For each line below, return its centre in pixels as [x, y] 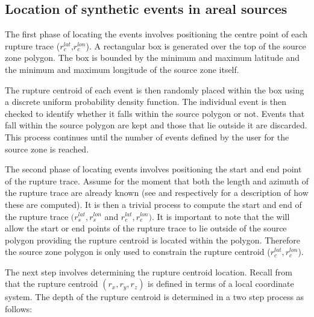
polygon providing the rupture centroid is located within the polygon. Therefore [152, 240]
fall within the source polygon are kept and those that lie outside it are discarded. [156, 125]
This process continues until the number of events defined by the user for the [147, 137]
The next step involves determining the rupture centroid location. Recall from [149, 271]
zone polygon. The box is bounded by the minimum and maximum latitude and [152, 58]
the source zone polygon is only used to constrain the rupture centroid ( [138, 252]
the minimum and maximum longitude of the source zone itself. [122, 69]
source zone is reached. [47, 149]
